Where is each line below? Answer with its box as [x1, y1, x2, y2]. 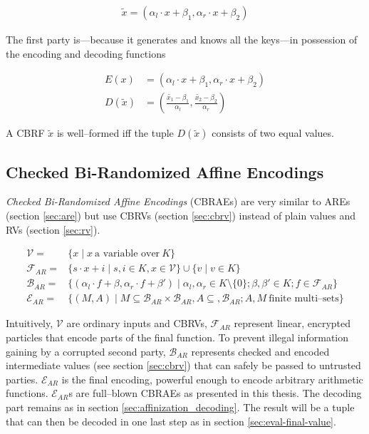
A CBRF [6, 125, 45, 140]
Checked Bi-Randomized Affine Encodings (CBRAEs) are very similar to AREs [6, 194, 350, 209]
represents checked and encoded [191, 343, 330, 358]
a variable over [95, 249, 160, 259]
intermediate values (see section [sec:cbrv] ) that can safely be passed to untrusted [6, 358, 361, 373]
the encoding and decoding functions [6, 46, 166, 61]
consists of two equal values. [212, 125, 334, 140]
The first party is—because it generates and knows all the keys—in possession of [6, 32, 358, 47]
